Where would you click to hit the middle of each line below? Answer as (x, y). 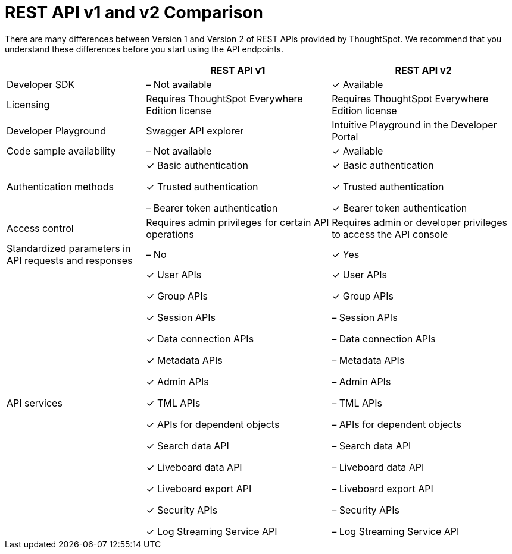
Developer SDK (41, 84)
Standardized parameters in (69, 248)
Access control (40, 228)
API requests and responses (70, 260)
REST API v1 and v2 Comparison (134, 12)
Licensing (28, 104)
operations (170, 234)
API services (35, 403)
